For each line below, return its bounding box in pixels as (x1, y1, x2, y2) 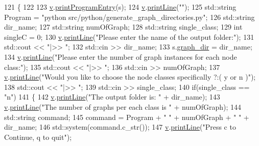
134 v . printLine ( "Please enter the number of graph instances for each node (4, 51, 237, 62)
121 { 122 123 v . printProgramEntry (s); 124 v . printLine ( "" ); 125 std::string (4, 2, 237, 12)
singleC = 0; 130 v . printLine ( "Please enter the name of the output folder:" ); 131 (4, 31, 254, 42)
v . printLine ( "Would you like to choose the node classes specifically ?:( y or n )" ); (4, 71, 256, 82)
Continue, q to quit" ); (4, 131, 72, 142)
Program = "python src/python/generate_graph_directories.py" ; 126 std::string (4, 11, 255, 22)
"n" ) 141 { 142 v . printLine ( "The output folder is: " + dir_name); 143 (4, 91, 220, 102)
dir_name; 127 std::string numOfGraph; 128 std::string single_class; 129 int (4, 21, 243, 32)
